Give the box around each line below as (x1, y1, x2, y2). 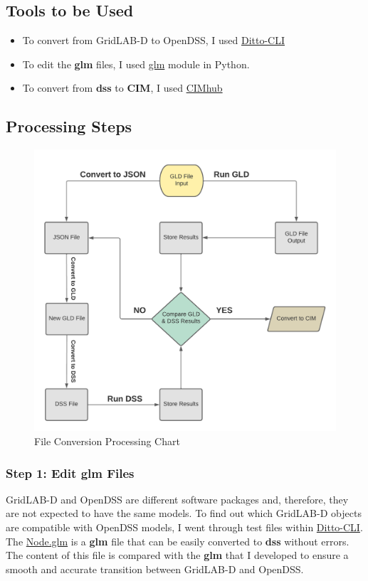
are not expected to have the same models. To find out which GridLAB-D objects (6, 506, 362, 521)
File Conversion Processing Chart (34, 434, 180, 449)
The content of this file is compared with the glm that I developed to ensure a (6, 548, 349, 563)
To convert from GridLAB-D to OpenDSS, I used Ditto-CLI (22, 33, 285, 48)
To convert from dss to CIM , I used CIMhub (22, 80, 223, 95)
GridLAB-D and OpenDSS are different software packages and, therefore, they (6, 491, 349, 506)
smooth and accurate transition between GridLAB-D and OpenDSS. (6, 561, 304, 576)
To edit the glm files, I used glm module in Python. (22, 56, 250, 71)
